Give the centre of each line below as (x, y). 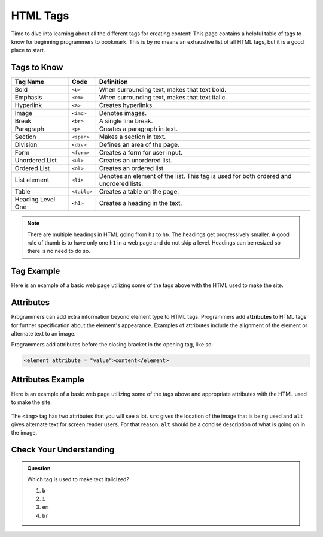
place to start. (28, 50)
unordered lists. (121, 184)
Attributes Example (48, 380)
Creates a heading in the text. (141, 203)
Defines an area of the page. (139, 145)
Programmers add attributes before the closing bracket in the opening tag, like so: (112, 345)
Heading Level (35, 200)
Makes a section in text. (132, 137)
